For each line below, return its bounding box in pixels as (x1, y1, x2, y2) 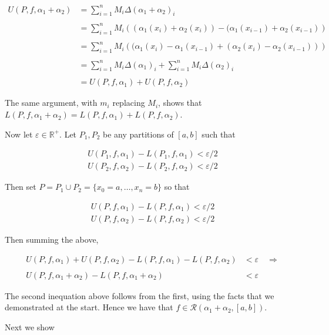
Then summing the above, (5, 233, 99, 245)
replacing (112, 96, 145, 109)
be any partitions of (103, 128, 174, 140)
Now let (5, 128, 33, 140)
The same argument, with (5, 96, 98, 109)
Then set (5, 180, 36, 193)
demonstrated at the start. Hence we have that (5, 301, 173, 313)
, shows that (158, 96, 202, 109)
